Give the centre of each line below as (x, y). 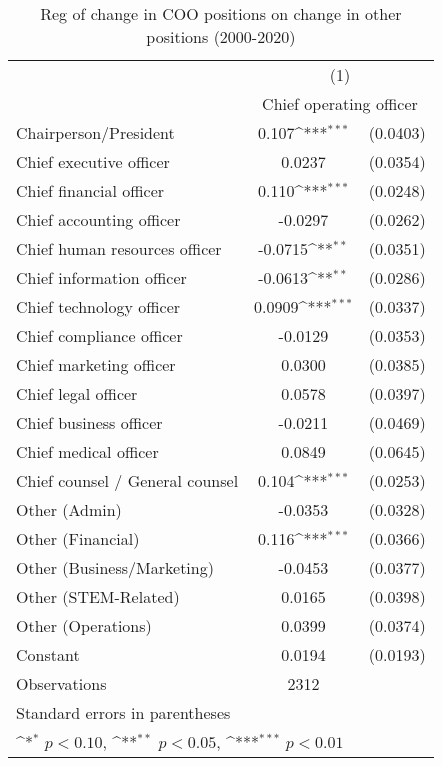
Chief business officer (89, 422)
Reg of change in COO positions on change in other (221, 13)
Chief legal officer (77, 393)
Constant (48, 654)
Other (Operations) (84, 625)
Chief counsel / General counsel (127, 480)
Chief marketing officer (96, 364)
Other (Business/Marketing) (115, 567)
